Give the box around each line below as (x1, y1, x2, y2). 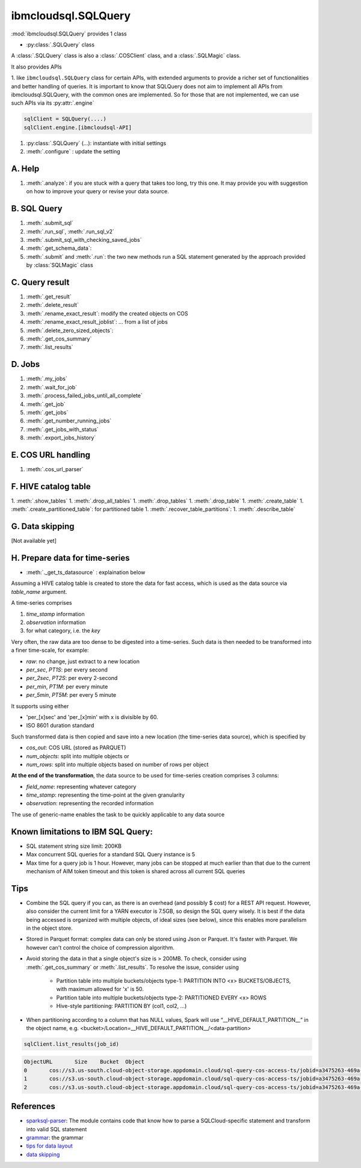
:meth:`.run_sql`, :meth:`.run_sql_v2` (26, 227, 114, 235)
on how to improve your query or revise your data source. (26, 188, 169, 195)
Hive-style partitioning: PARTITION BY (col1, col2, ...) (56, 1003, 187, 1010)
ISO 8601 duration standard (26, 722, 94, 729)
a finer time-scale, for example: (11, 647, 89, 654)
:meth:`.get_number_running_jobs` (26, 417, 112, 424)
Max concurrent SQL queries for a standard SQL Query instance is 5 (26, 851, 196, 858)
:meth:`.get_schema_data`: (26, 244, 92, 252)
